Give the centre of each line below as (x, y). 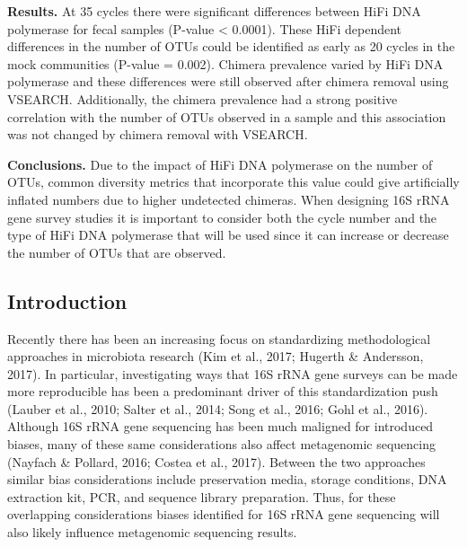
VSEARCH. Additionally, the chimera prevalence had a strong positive (203, 98)
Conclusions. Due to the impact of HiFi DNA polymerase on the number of (220, 164)
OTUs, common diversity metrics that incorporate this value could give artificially (233, 182)
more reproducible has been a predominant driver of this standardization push (223, 391)
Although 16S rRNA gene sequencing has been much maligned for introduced (220, 426)
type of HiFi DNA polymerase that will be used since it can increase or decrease (228, 235)
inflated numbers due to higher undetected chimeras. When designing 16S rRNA (229, 199)
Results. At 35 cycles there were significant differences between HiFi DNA (214, 11)
